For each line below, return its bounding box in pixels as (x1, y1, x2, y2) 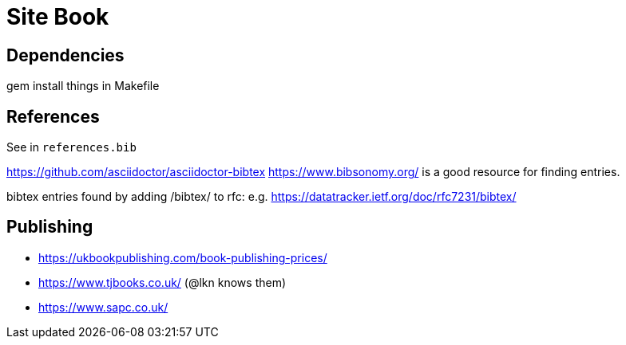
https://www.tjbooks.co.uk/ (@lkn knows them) (38, 275, 287, 289)
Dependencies (6, 45, 125, 65)
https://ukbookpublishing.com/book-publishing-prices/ (38, 250, 327, 265)
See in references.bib (6, 140, 137, 155)
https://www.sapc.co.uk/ (38, 300, 168, 314)
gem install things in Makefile (6, 79, 160, 93)
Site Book (6, 3, 109, 30)
